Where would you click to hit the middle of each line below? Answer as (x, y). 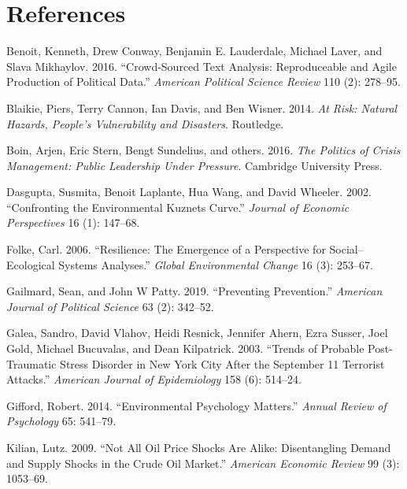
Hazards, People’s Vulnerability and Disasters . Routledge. (145, 123)
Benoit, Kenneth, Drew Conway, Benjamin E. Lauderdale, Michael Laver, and (194, 51)
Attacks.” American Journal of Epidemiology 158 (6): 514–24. (154, 379)
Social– (346, 249)
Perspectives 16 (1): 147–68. (73, 222)
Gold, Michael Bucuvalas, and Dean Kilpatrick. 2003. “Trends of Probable (185, 348)
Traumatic (31, 363)
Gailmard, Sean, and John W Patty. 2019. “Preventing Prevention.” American (194, 291)
